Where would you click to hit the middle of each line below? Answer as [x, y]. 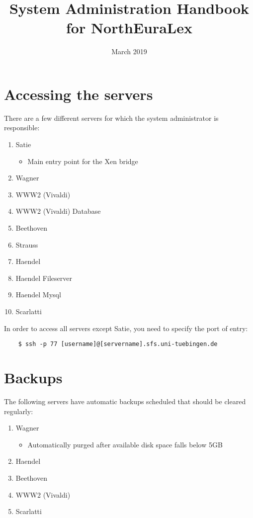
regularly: [19, 411]
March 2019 [129, 51]
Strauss [27, 244]
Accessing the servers [79, 94]
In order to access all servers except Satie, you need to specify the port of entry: [126, 328]
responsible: [22, 128]
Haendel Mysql [38, 295]
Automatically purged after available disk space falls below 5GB [125, 444]
